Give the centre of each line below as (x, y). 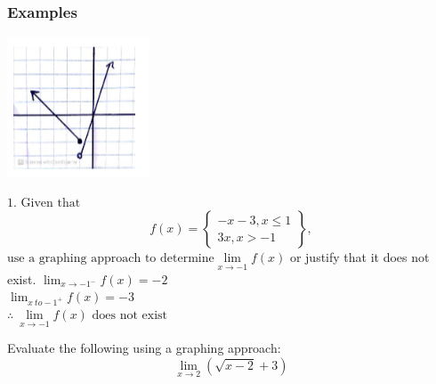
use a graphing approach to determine (111, 259)
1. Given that (44, 203)
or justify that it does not (359, 257)
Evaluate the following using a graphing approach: (144, 348)
